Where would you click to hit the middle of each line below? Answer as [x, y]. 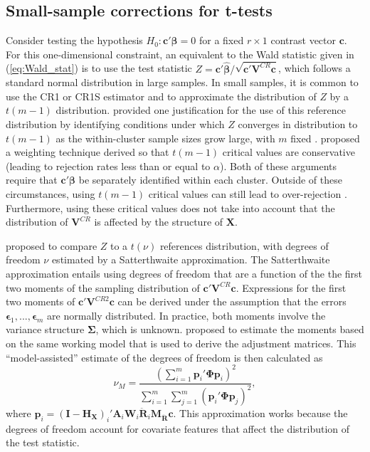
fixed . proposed [325, 138]
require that [32, 180]
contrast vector [303, 40]
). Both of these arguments [278, 165]
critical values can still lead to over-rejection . [248, 194]
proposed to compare [52, 245]
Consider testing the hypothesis [74, 40]
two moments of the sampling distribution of [103, 287]
